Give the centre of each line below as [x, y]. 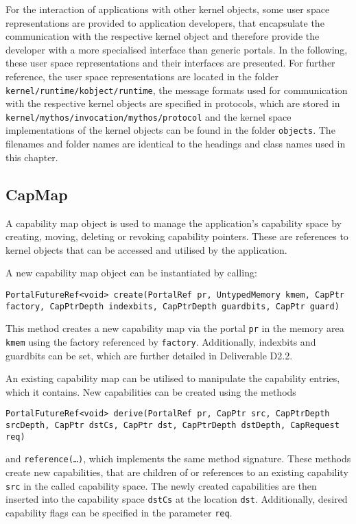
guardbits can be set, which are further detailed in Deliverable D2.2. [149, 355]
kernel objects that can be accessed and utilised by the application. [146, 249]
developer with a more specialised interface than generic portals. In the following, [177, 49]
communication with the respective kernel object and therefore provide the [163, 36]
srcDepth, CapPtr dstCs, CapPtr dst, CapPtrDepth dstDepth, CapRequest [173, 425]
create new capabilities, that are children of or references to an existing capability [177, 472]
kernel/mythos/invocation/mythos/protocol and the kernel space [149, 116]
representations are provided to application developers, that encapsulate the [165, 22]
